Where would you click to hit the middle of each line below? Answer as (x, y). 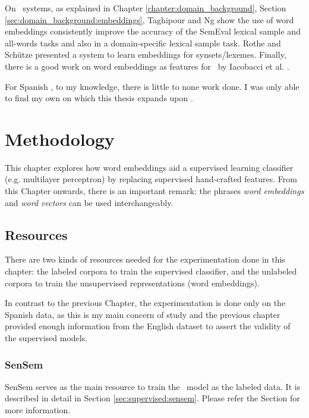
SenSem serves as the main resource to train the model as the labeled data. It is (153, 386)
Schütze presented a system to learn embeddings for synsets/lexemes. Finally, (146, 54)
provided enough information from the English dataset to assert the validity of (148, 326)
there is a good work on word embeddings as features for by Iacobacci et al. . (147, 66)
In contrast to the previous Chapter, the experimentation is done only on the (145, 303)
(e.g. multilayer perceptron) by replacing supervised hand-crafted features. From (151, 179)
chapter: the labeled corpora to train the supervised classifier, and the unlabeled (151, 271)
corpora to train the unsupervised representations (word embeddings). (132, 283)
